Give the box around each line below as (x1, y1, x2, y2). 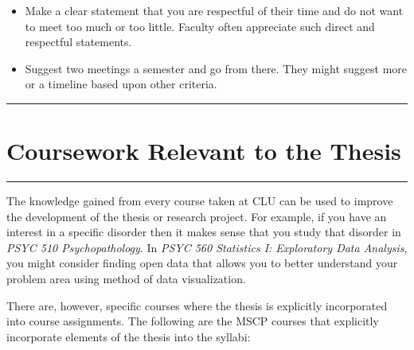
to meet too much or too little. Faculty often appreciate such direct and (25, 17, 375, 34)
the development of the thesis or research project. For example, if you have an (6, 208, 387, 224)
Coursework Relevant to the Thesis (6, 134, 401, 167)
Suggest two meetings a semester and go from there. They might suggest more (25, 60, 408, 76)
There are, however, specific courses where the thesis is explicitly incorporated (6, 297, 388, 313)
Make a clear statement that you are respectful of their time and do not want (25, 2, 404, 18)
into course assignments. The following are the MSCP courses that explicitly (6, 313, 379, 329)
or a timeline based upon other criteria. (25, 76, 217, 92)
